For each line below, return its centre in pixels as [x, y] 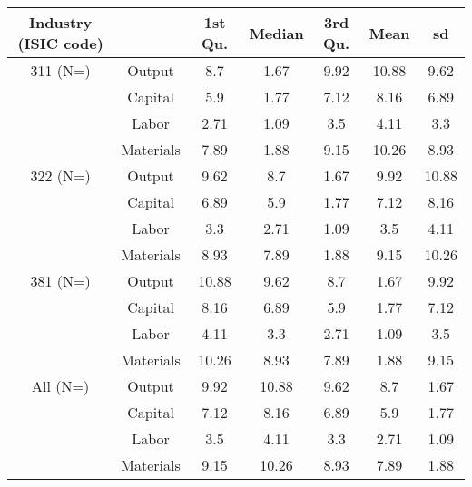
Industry [60, 22]
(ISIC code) [60, 43]
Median [276, 33]
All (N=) [61, 386]
